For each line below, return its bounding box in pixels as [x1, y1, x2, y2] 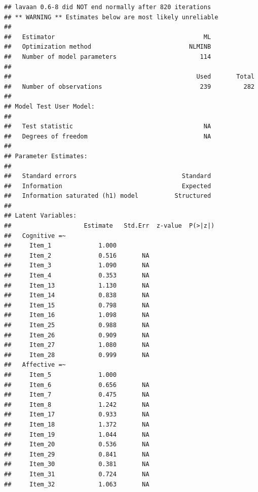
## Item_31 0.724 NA [4, 470, 150, 478]
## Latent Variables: [4, 212, 77, 220]
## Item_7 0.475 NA [4, 391, 150, 399]
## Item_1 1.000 [4, 242, 117, 250]
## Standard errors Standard [4, 172, 211, 180]
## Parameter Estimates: [4, 152, 88, 160]
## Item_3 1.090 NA [4, 262, 150, 269]
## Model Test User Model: [4, 102, 95, 110]
